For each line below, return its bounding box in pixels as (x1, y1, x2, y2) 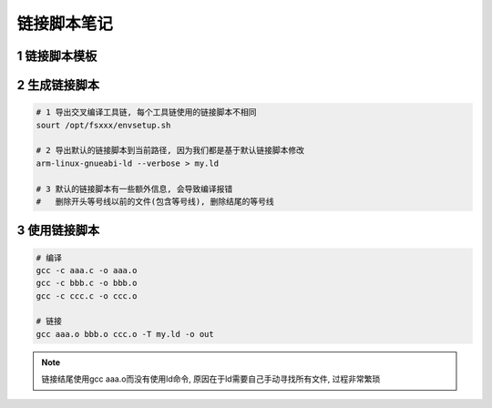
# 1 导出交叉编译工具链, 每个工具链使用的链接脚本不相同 (36, 107, 257, 117)
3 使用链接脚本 (16, 223, 100, 239)
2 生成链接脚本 (16, 77, 100, 93)
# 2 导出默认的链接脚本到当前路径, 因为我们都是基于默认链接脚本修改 (36, 146, 305, 156)
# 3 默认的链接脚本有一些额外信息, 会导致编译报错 (36, 183, 233, 194)
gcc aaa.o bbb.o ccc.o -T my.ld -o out (36, 329, 214, 339)
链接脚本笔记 (16, 14, 114, 34)
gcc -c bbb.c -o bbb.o (36, 278, 138, 289)
